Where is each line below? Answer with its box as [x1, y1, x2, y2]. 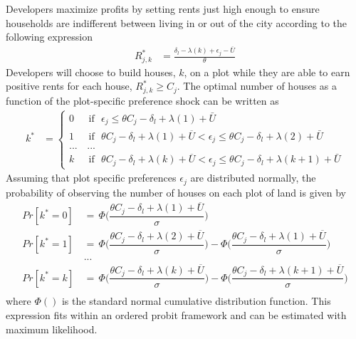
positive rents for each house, [6, 78, 132, 93]
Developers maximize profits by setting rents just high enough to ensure [6, 1, 320, 16]
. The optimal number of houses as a [177, 78, 337, 93]
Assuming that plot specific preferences [6, 170, 177, 185]
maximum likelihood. [6, 321, 98, 336]
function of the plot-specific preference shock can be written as [6, 93, 279, 108]
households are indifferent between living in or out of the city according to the [6, 15, 347, 30]
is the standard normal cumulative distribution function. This [61, 293, 331, 308]
